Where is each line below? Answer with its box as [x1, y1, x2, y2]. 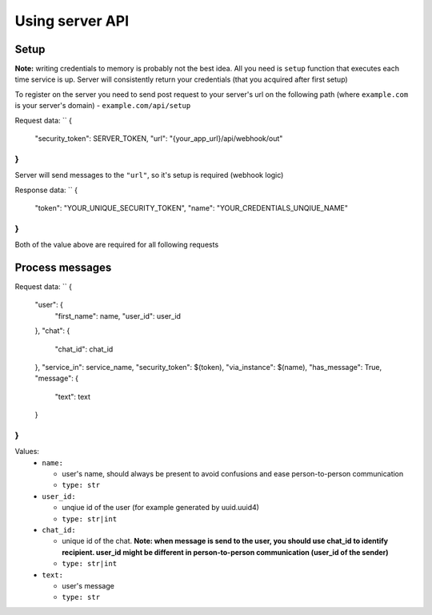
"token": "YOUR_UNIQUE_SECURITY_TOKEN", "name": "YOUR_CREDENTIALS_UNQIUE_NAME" [34, 203, 348, 212]
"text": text [54, 392, 91, 401]
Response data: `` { [14, 185, 78, 195]
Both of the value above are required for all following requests [14, 240, 219, 250]
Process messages [14, 260, 112, 274]
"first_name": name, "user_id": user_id [54, 311, 182, 320]
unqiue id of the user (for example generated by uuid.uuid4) [62, 503, 260, 512]
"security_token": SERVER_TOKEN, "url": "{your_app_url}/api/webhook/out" [34, 134, 283, 143]
